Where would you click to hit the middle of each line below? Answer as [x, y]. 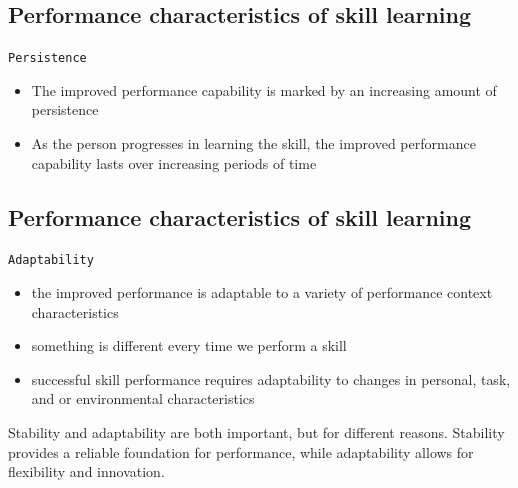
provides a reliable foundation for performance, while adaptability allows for [241, 451]
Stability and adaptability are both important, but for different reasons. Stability [256, 432]
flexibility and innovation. [86, 471]
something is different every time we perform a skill [189, 345]
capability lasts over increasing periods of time [174, 162]
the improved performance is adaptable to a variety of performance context [262, 292]
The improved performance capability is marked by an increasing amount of [264, 89]
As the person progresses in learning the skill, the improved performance [253, 143]
